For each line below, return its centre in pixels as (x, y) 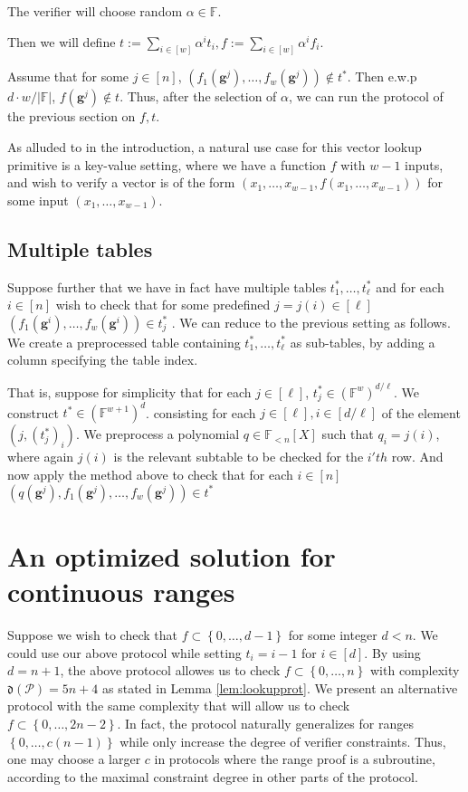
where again (41, 457)
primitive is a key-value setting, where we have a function (167, 164)
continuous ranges (121, 592)
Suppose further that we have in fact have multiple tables (167, 286)
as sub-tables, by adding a (363, 342)
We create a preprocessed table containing (124, 342)
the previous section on (72, 116)
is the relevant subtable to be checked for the (239, 457)
